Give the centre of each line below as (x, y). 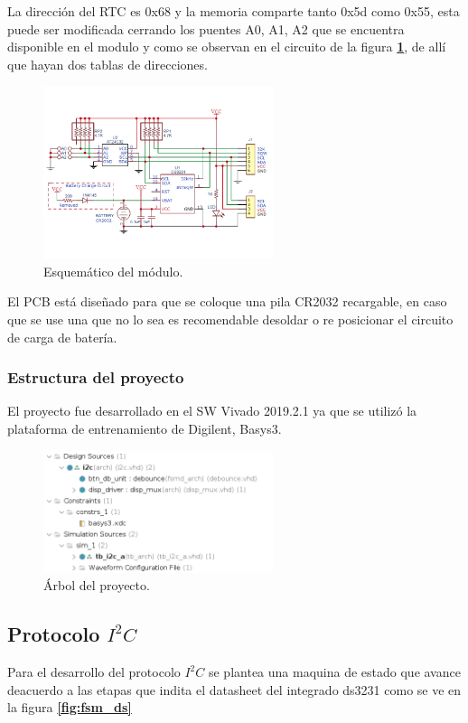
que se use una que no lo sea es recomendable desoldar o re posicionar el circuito (230, 319)
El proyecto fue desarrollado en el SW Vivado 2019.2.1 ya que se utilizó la (212, 411)
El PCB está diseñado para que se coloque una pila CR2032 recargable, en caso (227, 301)
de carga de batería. (62, 337)
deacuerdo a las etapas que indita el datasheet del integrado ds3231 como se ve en (234, 689)
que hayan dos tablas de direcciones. (108, 64)
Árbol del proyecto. (97, 585)
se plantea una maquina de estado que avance (334, 671)
